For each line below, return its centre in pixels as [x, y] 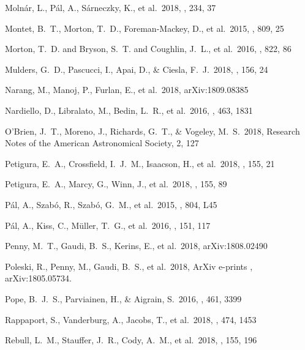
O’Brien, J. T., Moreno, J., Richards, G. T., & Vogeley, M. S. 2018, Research [152, 131]
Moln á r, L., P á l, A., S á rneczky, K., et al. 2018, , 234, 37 [111, 7]
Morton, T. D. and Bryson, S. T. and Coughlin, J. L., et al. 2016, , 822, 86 [148, 49]
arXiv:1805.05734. [38, 278]
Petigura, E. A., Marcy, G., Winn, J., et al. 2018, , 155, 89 [116, 184]
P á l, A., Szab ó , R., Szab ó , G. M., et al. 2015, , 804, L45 [111, 204]
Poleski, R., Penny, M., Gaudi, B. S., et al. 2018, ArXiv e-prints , [129, 266]
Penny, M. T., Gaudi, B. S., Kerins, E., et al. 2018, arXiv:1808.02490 [136, 246]
